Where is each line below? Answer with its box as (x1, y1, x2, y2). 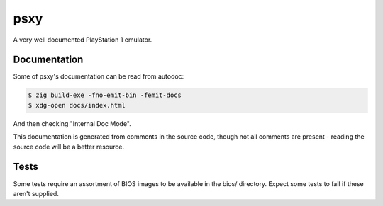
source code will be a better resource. (13, 142, 124, 151)
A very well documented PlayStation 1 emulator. (13, 35, 152, 44)
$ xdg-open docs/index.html (28, 101, 126, 109)
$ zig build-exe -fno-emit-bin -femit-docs (28, 91, 182, 99)
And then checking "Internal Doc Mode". (13, 119, 131, 127)
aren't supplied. (13, 189, 60, 198)
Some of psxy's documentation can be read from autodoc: (13, 72, 184, 81)
